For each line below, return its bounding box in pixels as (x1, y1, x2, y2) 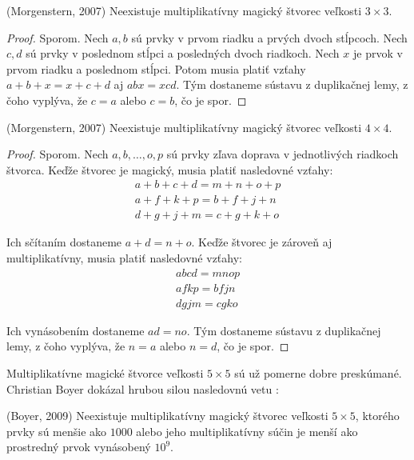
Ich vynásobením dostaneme (6, 322, 145, 338)
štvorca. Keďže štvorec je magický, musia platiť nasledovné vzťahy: (6, 161, 333, 178)
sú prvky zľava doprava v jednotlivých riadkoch (166, 146, 399, 162)
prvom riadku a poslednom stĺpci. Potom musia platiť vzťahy (6, 60, 306, 77)
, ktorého (355, 407, 400, 424)
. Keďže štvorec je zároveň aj (191, 234, 332, 250)
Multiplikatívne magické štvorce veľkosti (6, 364, 204, 381)
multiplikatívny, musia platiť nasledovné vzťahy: (6, 250, 242, 266)
